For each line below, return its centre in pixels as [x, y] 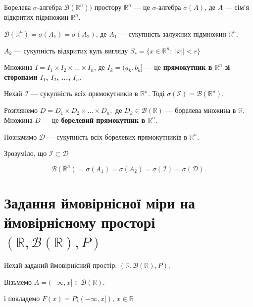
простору [108, 7]
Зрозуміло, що [25, 153]
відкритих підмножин [36, 17]
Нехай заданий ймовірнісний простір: [61, 265]
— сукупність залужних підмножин [173, 33]
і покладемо [22, 298]
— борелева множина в [201, 110]
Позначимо [21, 136]
